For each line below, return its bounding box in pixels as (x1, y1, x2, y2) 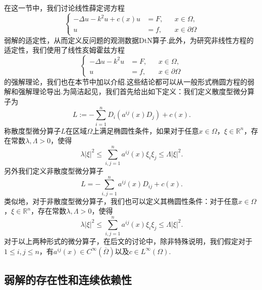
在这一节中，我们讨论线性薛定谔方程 (4, 3, 125, 13)
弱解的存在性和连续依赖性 (4, 272, 132, 287)
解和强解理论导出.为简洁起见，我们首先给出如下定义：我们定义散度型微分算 (4, 86, 254, 97)
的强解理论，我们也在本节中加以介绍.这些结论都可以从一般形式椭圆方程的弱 (4, 76, 254, 87)
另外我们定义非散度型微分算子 (4, 165, 103, 176)
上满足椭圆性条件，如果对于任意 (92, 125, 199, 136)
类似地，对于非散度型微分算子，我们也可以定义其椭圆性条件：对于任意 (4, 195, 238, 206)
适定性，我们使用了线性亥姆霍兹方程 (4, 45, 125, 55)
